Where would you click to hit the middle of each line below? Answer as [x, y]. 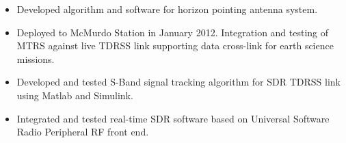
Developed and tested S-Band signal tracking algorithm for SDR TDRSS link [178, 82]
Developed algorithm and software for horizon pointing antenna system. [167, 9]
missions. [36, 58]
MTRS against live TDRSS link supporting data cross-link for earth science [175, 45]
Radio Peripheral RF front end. [83, 132]
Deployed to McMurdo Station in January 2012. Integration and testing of [173, 32]
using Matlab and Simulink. [75, 95]
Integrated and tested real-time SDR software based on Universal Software [173, 118]
